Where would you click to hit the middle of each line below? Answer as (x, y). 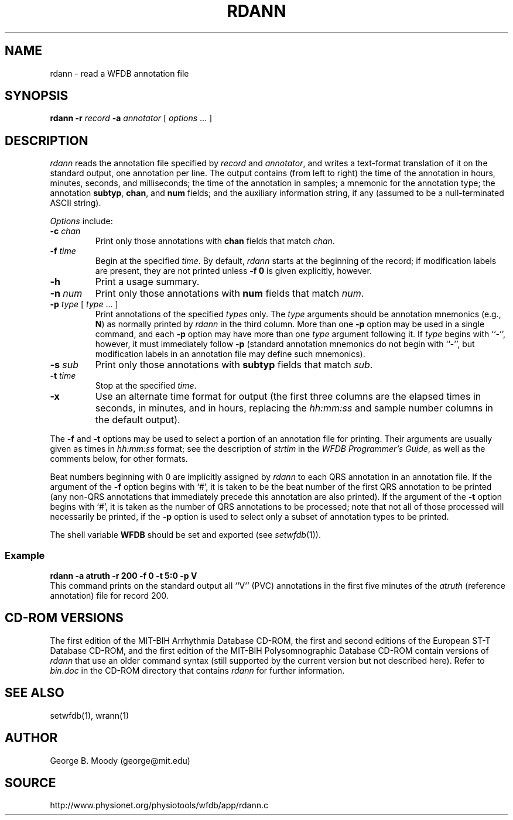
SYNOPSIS (37, 96)
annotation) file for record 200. (109, 596)
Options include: (81, 221)
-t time (63, 376)
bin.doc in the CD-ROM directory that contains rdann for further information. (197, 670)
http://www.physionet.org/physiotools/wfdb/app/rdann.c (159, 805)
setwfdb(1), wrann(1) (90, 715)
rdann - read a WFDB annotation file (119, 73)
